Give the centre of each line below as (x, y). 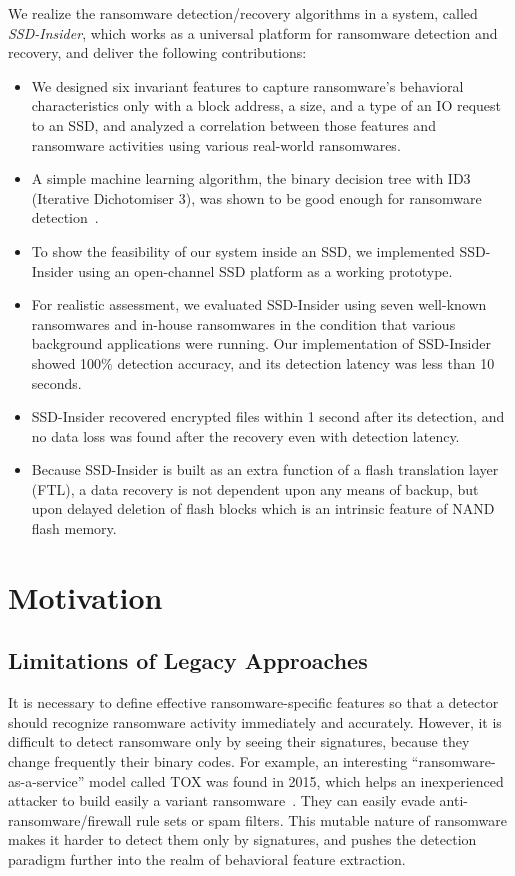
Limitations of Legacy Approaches (188, 660)
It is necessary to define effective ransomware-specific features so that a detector (253, 702)
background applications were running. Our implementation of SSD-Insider (261, 343)
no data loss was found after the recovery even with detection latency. (245, 435)
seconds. (56, 382)
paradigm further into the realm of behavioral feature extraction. (207, 858)
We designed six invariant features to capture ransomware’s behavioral (247, 85)
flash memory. (74, 528)
